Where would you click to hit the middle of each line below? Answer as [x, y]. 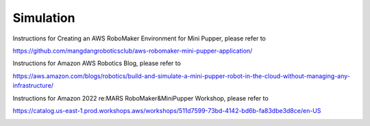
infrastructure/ [33, 86]
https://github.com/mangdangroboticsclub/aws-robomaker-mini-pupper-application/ [133, 51]
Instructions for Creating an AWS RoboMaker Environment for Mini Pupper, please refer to [139, 38]
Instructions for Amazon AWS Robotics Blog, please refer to [97, 63]
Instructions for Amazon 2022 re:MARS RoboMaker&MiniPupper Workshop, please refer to [140, 98]
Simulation [44, 18]
